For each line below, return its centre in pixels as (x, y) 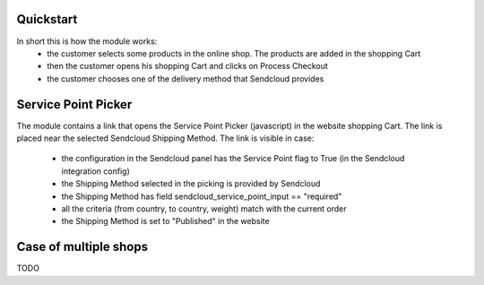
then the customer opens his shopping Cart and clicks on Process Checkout (188, 66)
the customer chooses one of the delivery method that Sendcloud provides (186, 78)
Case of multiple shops (82, 247)
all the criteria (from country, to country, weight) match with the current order (204, 208)
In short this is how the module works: (87, 41)
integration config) (95, 171)
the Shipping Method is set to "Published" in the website (165, 221)
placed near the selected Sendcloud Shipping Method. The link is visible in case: (165, 138)
